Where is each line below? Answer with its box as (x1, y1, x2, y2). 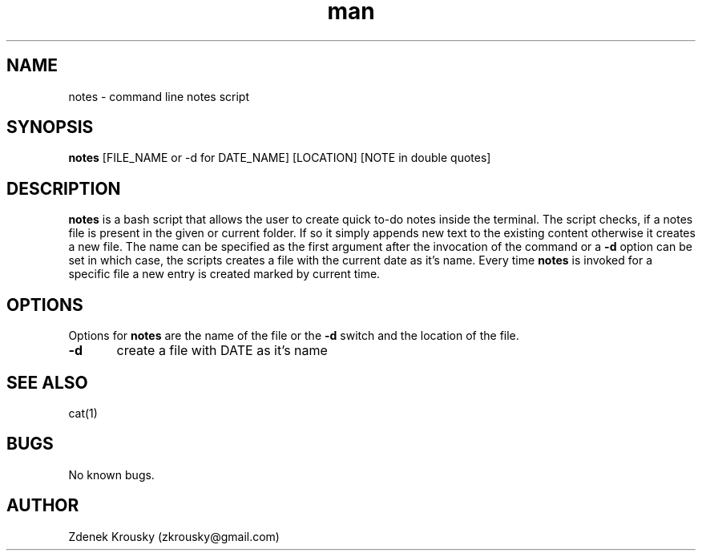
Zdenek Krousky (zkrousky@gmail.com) (68, 529, 280, 543)
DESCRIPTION (6, 178, 121, 199)
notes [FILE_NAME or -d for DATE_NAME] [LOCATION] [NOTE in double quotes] (68, 151, 491, 165)
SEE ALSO (6, 372, 88, 393)
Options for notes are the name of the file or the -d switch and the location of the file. (68, 329, 519, 343)
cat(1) (68, 406, 98, 420)
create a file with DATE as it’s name (116, 342, 328, 359)
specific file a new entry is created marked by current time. (68, 267, 381, 281)
